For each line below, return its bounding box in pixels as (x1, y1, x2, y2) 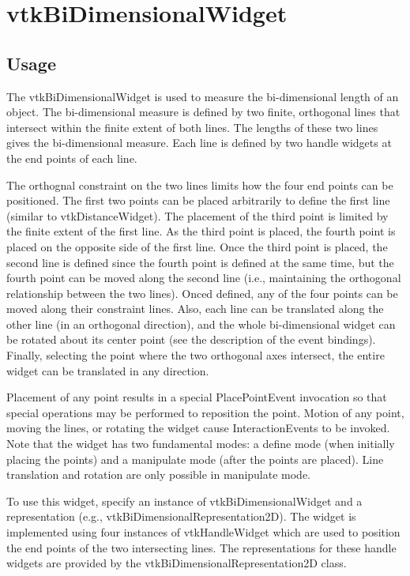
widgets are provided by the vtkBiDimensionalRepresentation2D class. (6, 555, 347, 571)
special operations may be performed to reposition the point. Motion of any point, (6, 404, 404, 420)
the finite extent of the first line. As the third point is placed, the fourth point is (6, 223, 396, 239)
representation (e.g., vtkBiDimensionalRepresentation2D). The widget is (6, 508, 356, 525)
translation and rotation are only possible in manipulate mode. (6, 466, 311, 483)
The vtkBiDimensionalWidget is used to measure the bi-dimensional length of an (6, 88, 399, 104)
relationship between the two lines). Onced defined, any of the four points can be (6, 284, 398, 301)
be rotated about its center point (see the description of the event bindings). (6, 331, 376, 348)
